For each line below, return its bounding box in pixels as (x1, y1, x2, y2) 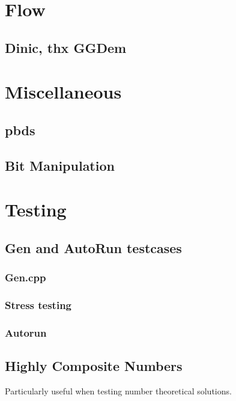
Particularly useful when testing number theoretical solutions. (5, 384, 232, 397)
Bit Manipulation (5, 156, 115, 174)
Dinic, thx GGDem (5, 38, 127, 57)
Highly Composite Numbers (5, 357, 183, 375)
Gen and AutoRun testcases (5, 238, 182, 257)
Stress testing (5, 298, 72, 313)
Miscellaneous (5, 79, 122, 104)
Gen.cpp (5, 270, 46, 285)
